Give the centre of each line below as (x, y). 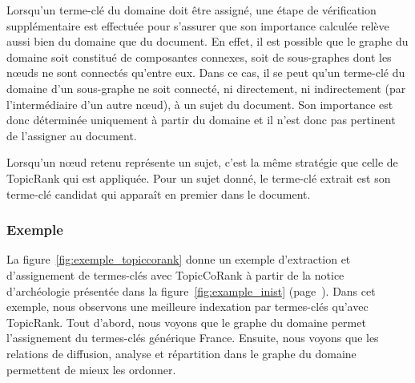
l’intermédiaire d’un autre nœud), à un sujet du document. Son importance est (200, 104)
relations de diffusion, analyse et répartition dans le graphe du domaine (181, 353)
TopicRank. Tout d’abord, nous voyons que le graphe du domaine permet (186, 322)
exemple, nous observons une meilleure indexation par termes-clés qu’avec (187, 306)
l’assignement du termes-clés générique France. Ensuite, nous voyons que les (193, 338)
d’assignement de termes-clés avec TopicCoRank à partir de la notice (175, 274)
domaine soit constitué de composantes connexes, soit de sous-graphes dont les (199, 56)
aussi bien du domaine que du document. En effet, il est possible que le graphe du (207, 41)
